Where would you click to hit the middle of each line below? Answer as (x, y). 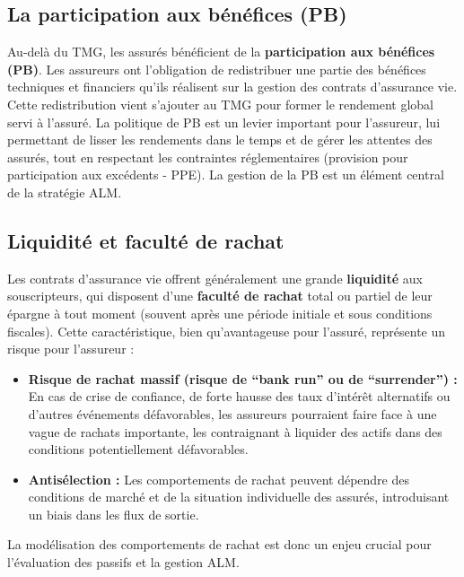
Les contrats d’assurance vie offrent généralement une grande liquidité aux (215, 278)
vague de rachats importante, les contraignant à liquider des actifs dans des (235, 431)
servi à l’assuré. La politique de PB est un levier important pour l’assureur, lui (224, 122)
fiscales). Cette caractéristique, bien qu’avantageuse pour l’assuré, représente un (227, 331)
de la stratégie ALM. (65, 192)
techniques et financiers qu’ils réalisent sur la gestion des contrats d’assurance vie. (232, 87)
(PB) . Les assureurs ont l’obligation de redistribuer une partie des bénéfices (217, 69)
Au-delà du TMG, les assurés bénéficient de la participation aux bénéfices (221, 52)
